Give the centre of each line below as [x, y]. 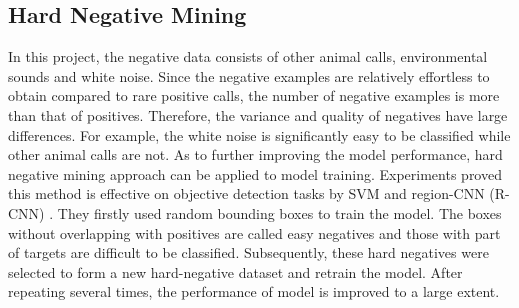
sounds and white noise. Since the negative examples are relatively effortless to [249, 75]
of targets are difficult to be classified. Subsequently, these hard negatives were [248, 252]
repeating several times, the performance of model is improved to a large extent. [254, 291]
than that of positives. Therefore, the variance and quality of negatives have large [258, 114]
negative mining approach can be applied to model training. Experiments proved [255, 173]
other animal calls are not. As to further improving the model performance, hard [255, 154]
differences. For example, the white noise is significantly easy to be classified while [259, 134]
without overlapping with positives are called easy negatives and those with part [254, 232]
